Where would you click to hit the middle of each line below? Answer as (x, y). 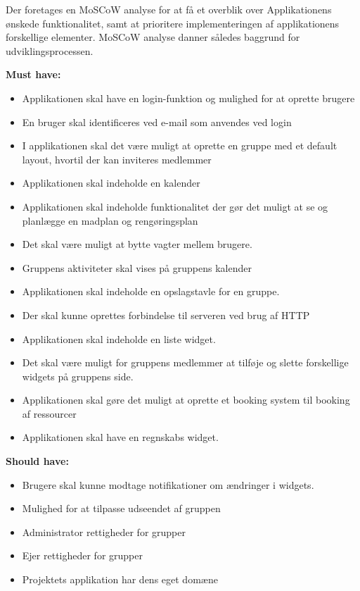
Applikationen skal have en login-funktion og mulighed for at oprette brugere (188, 98)
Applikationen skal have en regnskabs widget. (120, 437)
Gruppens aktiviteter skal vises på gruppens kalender (137, 267)
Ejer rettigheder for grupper (82, 555)
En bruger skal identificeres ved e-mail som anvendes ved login (157, 122)
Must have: (33, 74)
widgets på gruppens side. (78, 376)
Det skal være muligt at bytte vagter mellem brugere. (137, 244)
